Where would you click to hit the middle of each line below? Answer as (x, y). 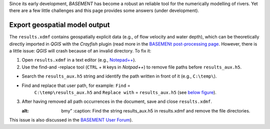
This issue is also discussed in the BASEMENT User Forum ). (71, 120)
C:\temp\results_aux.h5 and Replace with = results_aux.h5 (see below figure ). (125, 92)
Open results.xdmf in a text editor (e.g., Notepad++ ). (79, 60)
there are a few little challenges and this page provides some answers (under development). (104, 10)
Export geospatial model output (59, 25)
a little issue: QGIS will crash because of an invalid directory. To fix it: (80, 51)
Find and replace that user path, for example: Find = (76, 85)
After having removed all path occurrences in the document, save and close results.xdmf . (117, 101)
